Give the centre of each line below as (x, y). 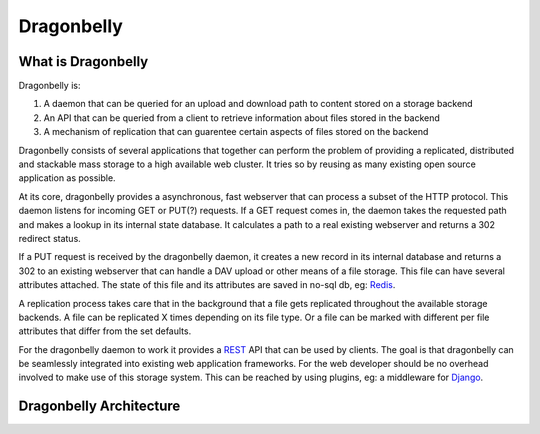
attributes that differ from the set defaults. (105, 331)
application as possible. (67, 178)
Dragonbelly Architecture (99, 406)
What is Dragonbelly (83, 61)
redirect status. (50, 238)
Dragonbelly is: (49, 86)
